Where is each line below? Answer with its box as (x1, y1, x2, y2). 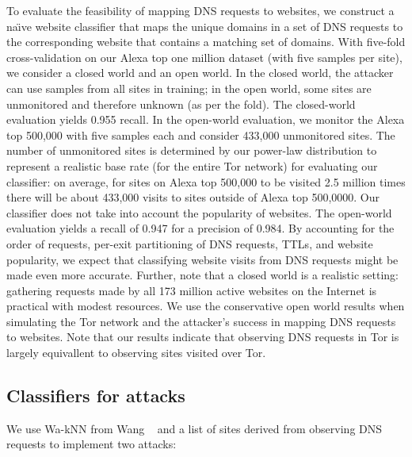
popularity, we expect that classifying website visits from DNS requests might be (6, 251, 399, 267)
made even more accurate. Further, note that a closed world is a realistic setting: (6, 267, 399, 283)
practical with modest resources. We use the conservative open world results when (6, 298, 405, 314)
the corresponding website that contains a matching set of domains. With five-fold (6, 33, 406, 50)
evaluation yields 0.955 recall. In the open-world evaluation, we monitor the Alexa (6, 111, 405, 128)
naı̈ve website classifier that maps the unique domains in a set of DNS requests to (6, 17, 403, 34)
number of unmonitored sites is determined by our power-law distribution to (6, 142, 377, 159)
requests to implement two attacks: (6, 436, 177, 452)
